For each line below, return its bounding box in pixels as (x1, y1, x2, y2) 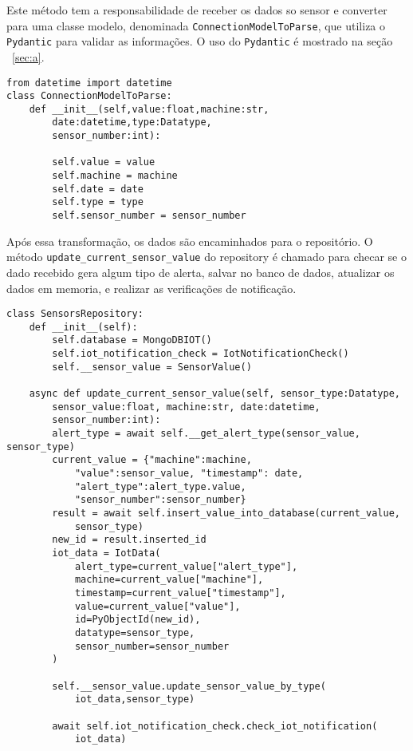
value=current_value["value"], (74, 600, 241, 612)
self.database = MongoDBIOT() (52, 334, 212, 346)
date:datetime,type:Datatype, (52, 117, 212, 128)
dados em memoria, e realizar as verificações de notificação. (6, 279, 297, 296)
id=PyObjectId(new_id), (74, 614, 201, 626)
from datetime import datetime (6, 77, 172, 89)
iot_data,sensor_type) (74, 694, 195, 706)
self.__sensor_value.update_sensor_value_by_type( (52, 680, 326, 692)
